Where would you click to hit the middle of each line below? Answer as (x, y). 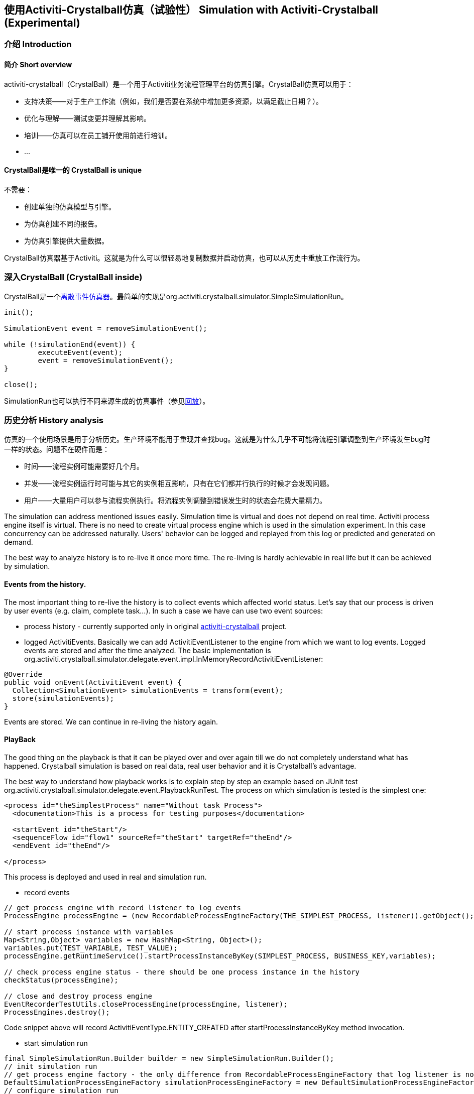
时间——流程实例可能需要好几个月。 (84, 466)
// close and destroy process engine (78, 996)
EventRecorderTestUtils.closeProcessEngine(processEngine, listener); (146, 1004)
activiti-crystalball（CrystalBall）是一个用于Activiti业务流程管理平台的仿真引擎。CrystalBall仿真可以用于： (179, 84)
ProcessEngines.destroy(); (57, 1012)
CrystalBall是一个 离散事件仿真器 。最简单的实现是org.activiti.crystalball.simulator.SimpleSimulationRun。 (176, 296)
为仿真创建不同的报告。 (63, 223)
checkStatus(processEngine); (61, 980)
